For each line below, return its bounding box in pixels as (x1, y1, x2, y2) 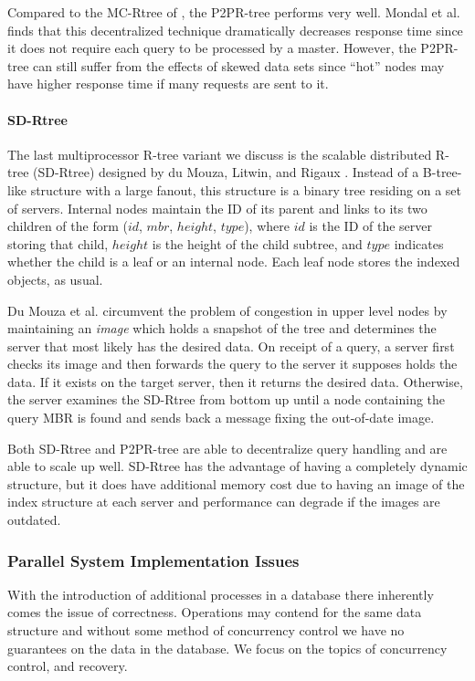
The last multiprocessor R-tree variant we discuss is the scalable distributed (7, 144, 432, 163)
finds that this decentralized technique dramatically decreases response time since (7, 20, 463, 39)
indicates (394, 234, 444, 253)
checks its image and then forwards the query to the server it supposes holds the (7, 354, 458, 373)
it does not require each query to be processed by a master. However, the (7, 38, 417, 58)
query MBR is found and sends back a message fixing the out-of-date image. (7, 408, 435, 427)
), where (244, 216, 290, 236)
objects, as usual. (7, 269, 103, 288)
